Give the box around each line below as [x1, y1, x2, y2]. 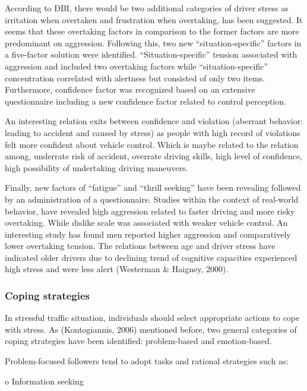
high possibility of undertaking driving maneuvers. [5, 161, 188, 174]
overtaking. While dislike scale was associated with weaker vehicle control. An [5, 216, 288, 229]
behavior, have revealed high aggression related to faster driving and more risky [5, 204, 295, 217]
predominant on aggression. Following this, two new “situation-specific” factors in [5, 36, 302, 49]
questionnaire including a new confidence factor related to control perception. [5, 94, 286, 107]
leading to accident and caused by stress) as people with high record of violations [5, 126, 300, 138]
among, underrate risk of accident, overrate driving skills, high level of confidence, [5, 150, 302, 162]
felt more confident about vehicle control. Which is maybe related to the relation [5, 138, 299, 150]
